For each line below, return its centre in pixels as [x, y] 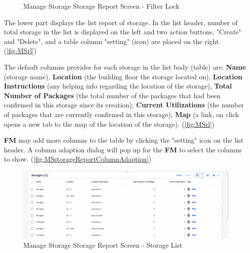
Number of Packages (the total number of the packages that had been [112, 95]
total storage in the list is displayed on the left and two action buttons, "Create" [123, 32]
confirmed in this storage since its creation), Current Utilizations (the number [124, 105]
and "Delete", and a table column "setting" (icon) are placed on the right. [112, 41]
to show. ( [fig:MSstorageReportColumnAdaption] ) [78, 159]
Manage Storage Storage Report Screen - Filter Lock [101, 6]
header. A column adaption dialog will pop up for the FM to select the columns [123, 149]
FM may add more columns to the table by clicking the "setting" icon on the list [124, 140]
